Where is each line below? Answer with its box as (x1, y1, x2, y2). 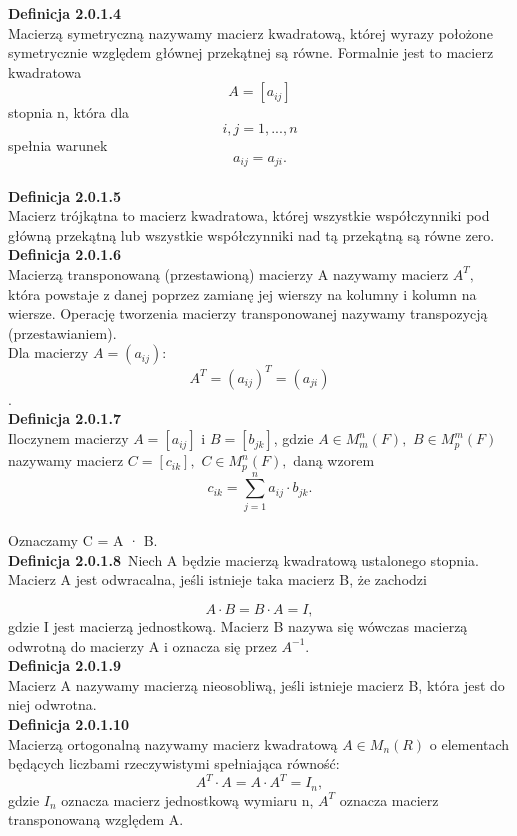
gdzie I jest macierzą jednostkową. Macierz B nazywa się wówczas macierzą (8, 616, 468, 636)
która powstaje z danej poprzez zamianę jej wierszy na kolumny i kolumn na (8, 283, 477, 304)
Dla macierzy (8, 342, 89, 363)
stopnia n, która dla (8, 102, 130, 123)
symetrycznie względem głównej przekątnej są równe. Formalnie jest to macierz (8, 42, 494, 63)
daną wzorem (293, 450, 375, 471)
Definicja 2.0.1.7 (8, 408, 121, 429)
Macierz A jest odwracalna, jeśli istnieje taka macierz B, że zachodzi (8, 569, 427, 590)
